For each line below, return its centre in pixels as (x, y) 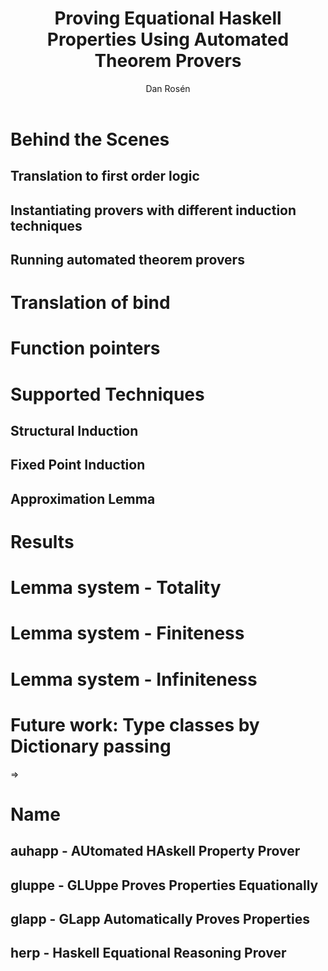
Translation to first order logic (105, 176)
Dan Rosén (168, 88)
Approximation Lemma (83, 498)
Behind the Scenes (90, 139)
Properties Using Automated (168, 39)
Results (42, 542)
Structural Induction (74, 431)
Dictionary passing (91, 746)
